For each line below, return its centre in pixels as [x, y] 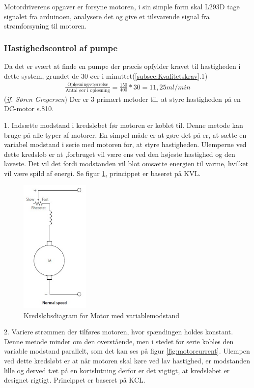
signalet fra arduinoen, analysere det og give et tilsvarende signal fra [107, 16]
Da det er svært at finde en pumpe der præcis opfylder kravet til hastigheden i [122, 66]
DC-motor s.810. [29, 108]
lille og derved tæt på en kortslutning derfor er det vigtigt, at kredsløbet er [117, 370]
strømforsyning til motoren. [45, 26]
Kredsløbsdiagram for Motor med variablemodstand [102, 315]
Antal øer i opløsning [88, 90]
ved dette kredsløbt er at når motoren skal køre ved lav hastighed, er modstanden [127, 360]
